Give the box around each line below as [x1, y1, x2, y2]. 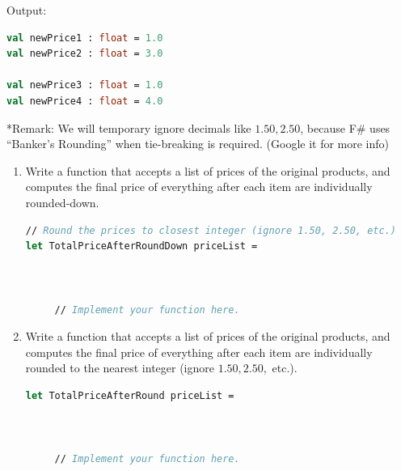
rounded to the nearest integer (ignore [25, 359, 214, 376]
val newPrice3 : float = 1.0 [6, 79, 163, 91]
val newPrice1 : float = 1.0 [6, 32, 163, 44]
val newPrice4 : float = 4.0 [6, 95, 163, 107]
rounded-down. [25, 193, 99, 210]
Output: [6, 2, 47, 18]
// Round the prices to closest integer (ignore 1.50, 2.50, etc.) [25, 224, 396, 236]
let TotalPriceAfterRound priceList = [25, 389, 234, 401]
